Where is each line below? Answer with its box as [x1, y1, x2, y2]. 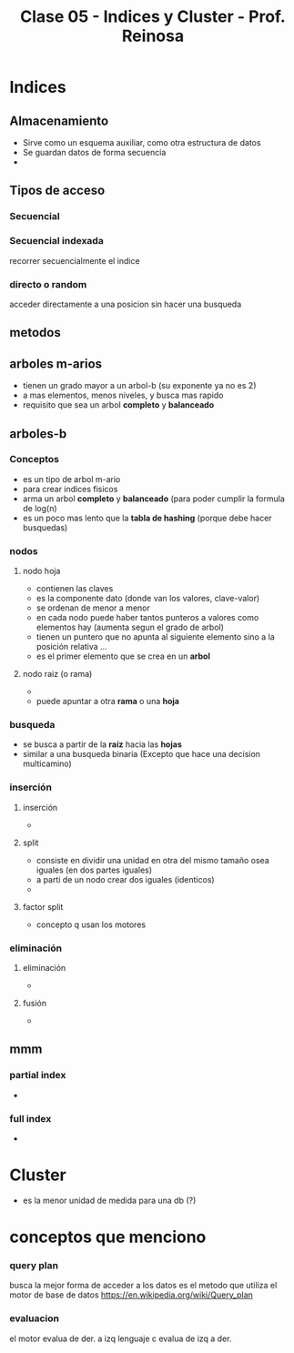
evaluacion [9, 1312, 59, 1325]
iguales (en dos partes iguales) [35, 864, 153, 875]
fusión [22, 997, 47, 1008]
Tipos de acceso [9, 183, 106, 198]
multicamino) [22, 758, 73, 770]
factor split [22, 901, 64, 912]
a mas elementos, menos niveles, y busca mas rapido [22, 389, 224, 401]
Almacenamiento [9, 113, 109, 128]
